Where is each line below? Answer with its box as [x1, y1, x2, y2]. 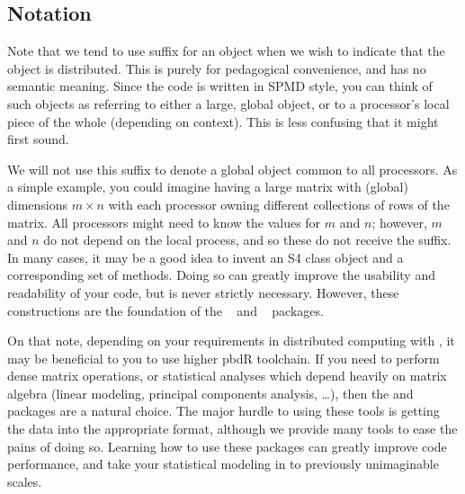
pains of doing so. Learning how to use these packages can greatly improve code [7, 436, 447, 455]
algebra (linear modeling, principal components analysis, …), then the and [7, 383, 414, 402]
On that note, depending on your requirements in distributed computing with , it [7, 331, 455, 350]
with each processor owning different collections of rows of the [108, 194, 450, 213]
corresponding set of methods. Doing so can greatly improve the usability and [7, 265, 435, 284]
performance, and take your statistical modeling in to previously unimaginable [7, 454, 439, 473]
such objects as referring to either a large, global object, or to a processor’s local [7, 94, 450, 112]
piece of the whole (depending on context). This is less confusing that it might [7, 112, 439, 130]
